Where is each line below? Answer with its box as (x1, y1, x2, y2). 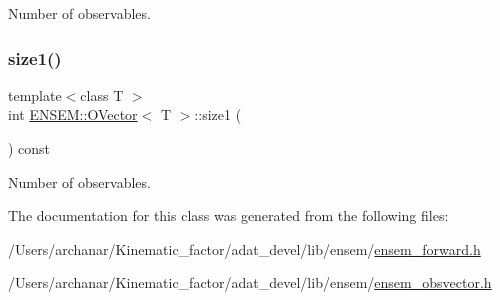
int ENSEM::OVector (8, 104, 138, 125)
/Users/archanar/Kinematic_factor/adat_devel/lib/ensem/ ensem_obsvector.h (8, 272, 492, 293)
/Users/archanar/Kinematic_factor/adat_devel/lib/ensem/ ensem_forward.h (8, 238, 481, 259)
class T (80, 84, 124, 105)
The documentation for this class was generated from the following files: (8, 205, 449, 226)
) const (8, 138, 51, 158)
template (8, 84, 62, 105)
